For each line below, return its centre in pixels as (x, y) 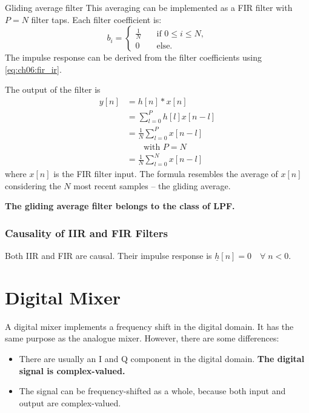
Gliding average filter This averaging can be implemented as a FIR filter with (149, 7)
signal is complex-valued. (72, 370)
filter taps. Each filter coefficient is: (96, 19)
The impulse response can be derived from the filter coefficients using (134, 57)
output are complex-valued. (70, 402)
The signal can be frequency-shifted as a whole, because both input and (152, 391)
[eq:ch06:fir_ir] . (33, 69)
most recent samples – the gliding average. (152, 185)
